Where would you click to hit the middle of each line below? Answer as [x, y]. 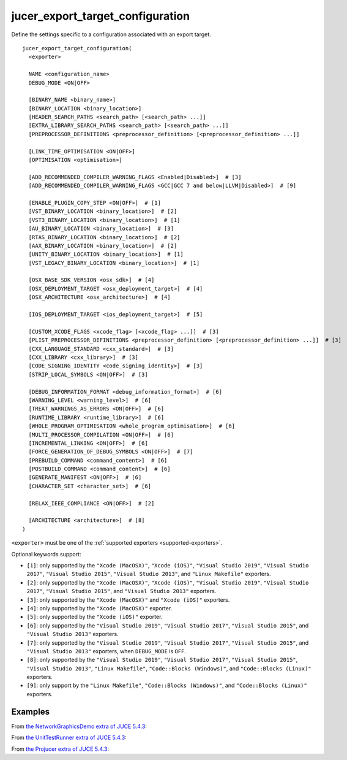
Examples [31, 712]
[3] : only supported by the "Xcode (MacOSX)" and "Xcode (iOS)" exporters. [128, 600]
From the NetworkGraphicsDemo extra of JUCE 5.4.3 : [79, 726]
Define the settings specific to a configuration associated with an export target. [111, 34]
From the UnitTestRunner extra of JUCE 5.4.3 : [69, 738]
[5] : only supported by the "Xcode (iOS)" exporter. [95, 617]
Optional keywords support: [47, 554]
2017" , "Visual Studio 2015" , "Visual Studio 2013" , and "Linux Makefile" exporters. [149, 574]
